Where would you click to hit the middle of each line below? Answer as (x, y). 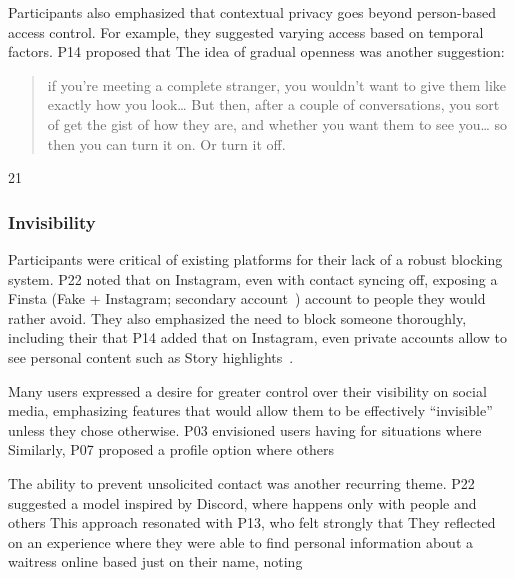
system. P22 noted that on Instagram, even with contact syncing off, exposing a (253, 278)
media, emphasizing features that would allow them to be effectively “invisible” (250, 410)
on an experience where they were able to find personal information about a (241, 541)
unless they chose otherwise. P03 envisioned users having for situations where (245, 429)
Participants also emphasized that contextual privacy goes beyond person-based (252, 12)
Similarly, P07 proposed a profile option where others (171, 449)
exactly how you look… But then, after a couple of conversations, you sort (273, 104)
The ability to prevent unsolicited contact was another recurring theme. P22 (241, 482)
